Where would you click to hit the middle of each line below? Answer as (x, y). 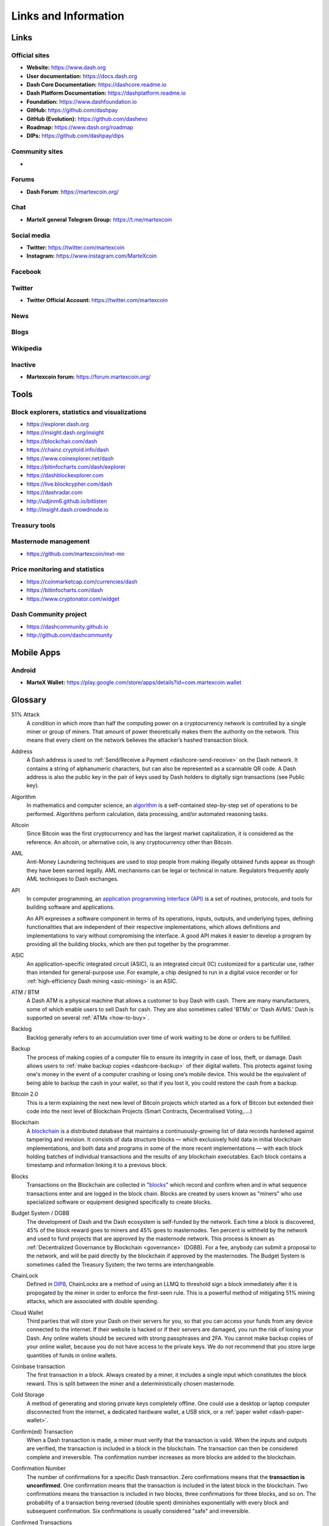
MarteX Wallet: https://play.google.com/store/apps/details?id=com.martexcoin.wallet (134, 682)
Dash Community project (49, 615)
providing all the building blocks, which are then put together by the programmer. (128, 944)
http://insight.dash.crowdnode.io (68, 509)
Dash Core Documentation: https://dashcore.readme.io (97, 85)
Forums (23, 179)
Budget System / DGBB (41, 1213)
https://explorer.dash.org (58, 424)
